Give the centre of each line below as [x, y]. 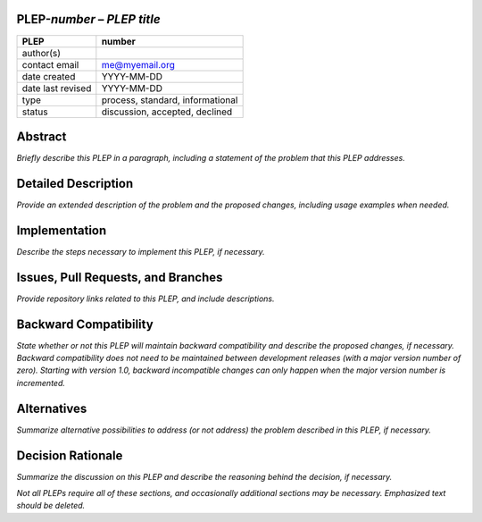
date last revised [57, 88]
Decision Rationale [70, 455]
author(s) [42, 53]
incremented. [41, 383]
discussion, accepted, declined [167, 112]
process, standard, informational [170, 100]
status [35, 112]
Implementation [62, 230]
